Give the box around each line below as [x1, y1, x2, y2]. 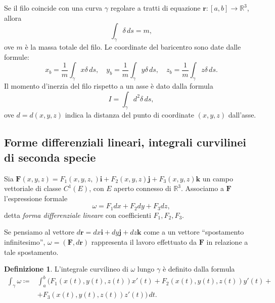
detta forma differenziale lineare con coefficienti [4, 209, 151, 220]
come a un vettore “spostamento [144, 226, 244, 237]
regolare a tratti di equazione [110, 3, 201, 13]
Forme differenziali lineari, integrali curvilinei [4, 134, 247, 150]
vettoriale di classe [4, 183, 61, 194]
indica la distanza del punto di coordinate [65, 109, 194, 120]
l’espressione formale [4, 193, 68, 203]
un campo [202, 173, 233, 183]
